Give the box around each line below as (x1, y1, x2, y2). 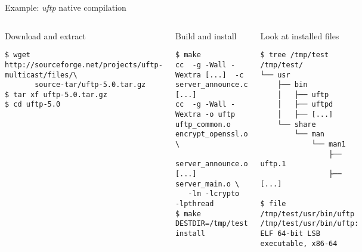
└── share (277, 120, 316, 129)
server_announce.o (175, 160, 248, 169)
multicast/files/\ (5, 70, 78, 79)
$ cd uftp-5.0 (5, 100, 61, 109)
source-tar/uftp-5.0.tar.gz (35, 80, 146, 89)
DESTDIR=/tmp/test (175, 219, 248, 228)
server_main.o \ (175, 179, 240, 188)
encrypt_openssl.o (175, 130, 248, 139)
